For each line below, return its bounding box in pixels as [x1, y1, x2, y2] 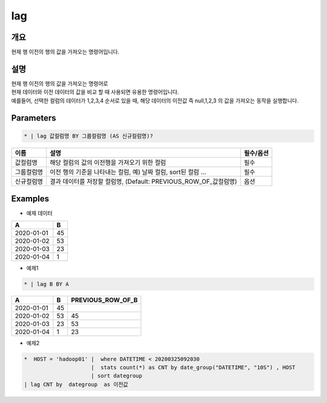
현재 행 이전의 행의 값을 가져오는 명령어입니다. [11, 48, 120, 56]
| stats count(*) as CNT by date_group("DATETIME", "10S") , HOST [91, 364, 296, 371]
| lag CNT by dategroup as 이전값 [24, 381, 128, 388]
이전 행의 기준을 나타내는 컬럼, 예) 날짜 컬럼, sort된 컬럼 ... [49, 167, 206, 176]
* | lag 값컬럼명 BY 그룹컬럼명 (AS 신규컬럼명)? [24, 132, 154, 139]
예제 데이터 [26, 210, 53, 217]
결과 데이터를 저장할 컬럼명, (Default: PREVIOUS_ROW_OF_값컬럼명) [49, 177, 237, 185]
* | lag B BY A [24, 281, 69, 287]
